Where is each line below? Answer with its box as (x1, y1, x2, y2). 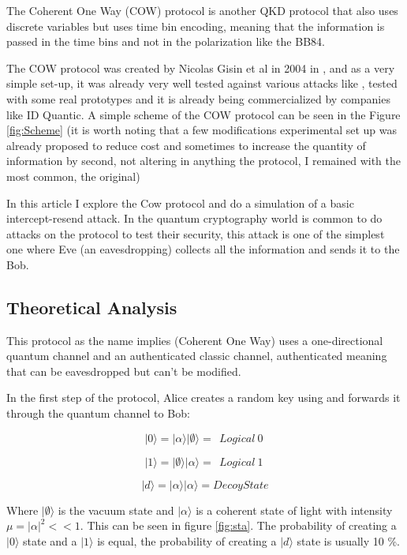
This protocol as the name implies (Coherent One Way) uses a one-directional (6, 332, 383, 348)
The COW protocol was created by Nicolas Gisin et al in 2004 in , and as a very (6, 59, 395, 76)
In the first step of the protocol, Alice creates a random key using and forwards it (6, 389, 401, 406)
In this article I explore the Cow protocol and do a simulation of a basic (6, 194, 354, 211)
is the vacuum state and (58, 501, 174, 518)
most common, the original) (6, 167, 140, 184)
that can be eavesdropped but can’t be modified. (6, 362, 241, 379)
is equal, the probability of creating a (97, 532, 277, 549)
